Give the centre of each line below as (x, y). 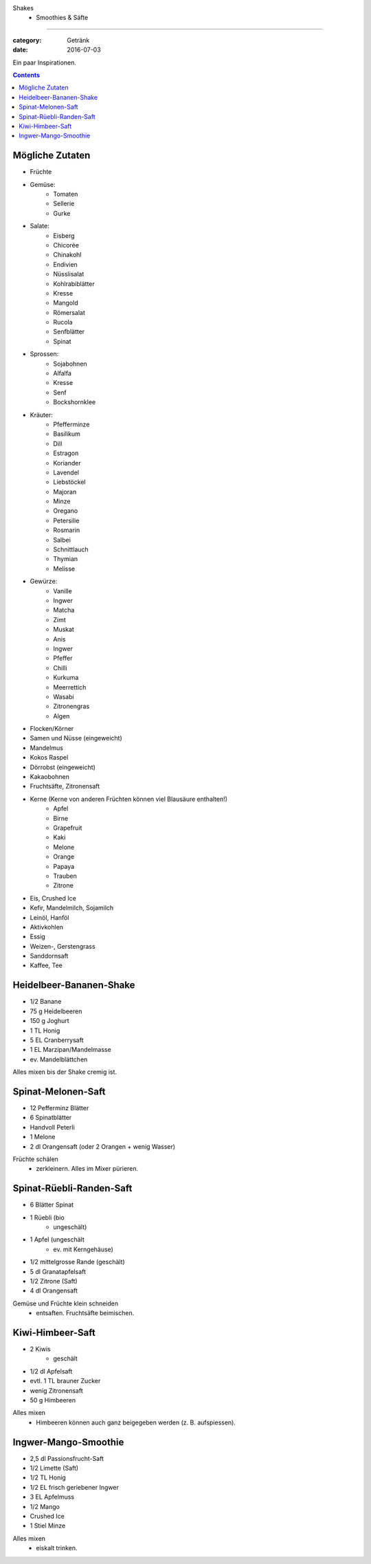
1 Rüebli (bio (47, 1218)
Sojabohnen (70, 364)
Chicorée (66, 245)
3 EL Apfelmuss (52, 1497)
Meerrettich (70, 687)
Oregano (66, 511)
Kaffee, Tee (46, 965)
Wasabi (64, 696)
